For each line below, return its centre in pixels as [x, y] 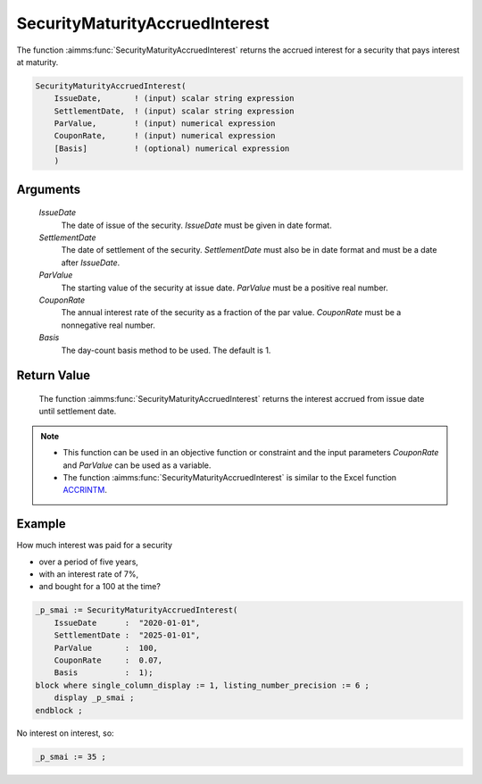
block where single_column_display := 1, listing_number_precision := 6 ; [203, 685]
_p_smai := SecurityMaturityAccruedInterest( [137, 610]
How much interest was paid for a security [95, 546]
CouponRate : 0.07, [108, 660]
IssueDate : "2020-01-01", [127, 622]
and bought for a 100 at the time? [100, 587]
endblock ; [59, 710]
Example [41, 524]
